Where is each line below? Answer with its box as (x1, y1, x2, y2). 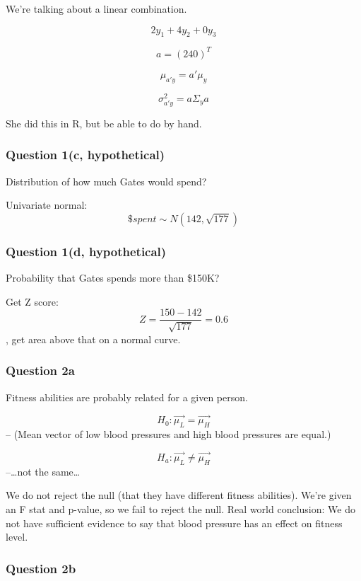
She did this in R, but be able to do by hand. (6, 115, 202, 130)
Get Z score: (6, 294, 59, 309)
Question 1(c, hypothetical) (6, 146, 165, 163)
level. (6, 529, 28, 544)
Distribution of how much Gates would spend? (6, 173, 207, 188)
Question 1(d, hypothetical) (6, 242, 167, 260)
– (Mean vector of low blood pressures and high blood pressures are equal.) (6, 427, 331, 442)
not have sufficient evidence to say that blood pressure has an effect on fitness (6, 515, 343, 530)
